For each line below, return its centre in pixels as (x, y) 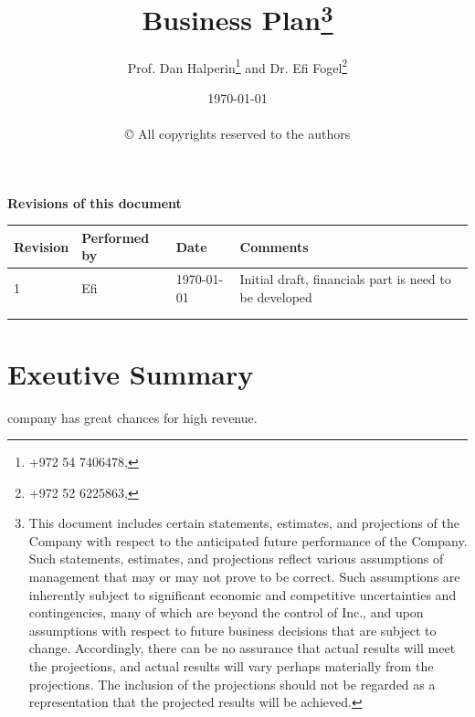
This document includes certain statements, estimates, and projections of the (244, 523)
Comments (274, 246)
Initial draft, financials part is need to (345, 279)
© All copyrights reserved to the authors (237, 134)
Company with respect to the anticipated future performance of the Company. (248, 540)
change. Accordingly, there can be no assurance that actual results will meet (242, 648)
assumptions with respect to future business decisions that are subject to (232, 630)
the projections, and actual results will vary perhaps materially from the (231, 666)
